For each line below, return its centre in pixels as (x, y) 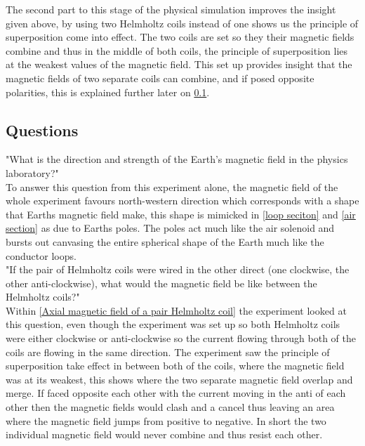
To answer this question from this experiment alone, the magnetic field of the (172, 186)
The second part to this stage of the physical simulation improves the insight (171, 9)
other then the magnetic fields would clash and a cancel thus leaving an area (170, 407)
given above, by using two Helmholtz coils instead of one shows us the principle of (182, 23)
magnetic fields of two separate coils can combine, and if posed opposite (160, 78)
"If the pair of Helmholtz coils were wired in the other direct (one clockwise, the (178, 269)
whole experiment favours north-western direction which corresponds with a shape (182, 201)
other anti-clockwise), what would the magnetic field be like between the (161, 283)
